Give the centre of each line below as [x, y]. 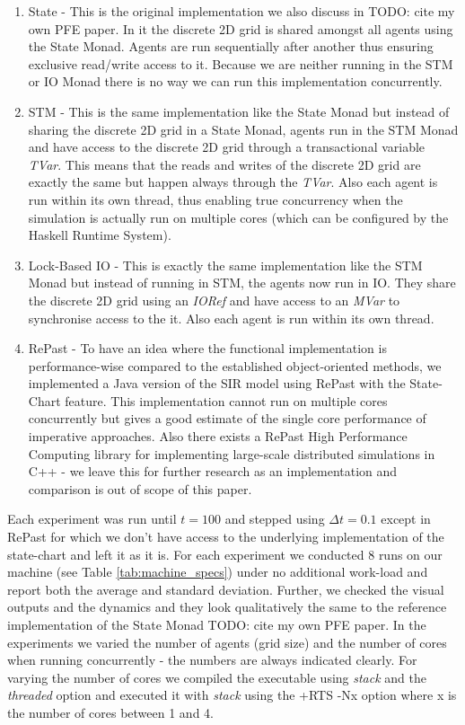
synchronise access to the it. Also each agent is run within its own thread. [231, 318]
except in [406, 519]
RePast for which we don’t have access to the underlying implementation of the [226, 537]
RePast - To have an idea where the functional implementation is [207, 348]
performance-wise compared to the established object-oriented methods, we [235, 365]
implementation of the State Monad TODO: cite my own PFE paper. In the [217, 624]
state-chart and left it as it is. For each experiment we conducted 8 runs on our [225, 554]
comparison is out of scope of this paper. [140, 488]
